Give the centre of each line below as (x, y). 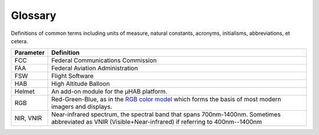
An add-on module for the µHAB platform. (109, 92)
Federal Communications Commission (104, 60)
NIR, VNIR (28, 118)
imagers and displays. (82, 107)
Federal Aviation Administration (95, 68)
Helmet (25, 92)
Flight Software (72, 76)
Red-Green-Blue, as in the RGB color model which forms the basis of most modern (166, 99)
